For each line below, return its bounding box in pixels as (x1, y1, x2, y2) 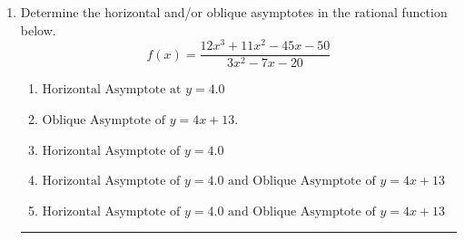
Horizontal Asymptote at (42, 83, 182, 97)
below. (20, 20, 56, 39)
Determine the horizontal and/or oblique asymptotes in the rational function (20, 3, 448, 21)
